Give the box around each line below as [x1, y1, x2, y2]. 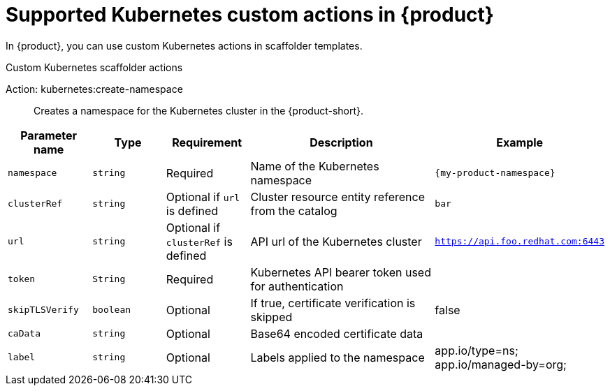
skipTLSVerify [8, 304, 79, 316]
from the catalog [250, 203, 337, 218]
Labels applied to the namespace [250, 350, 425, 364]
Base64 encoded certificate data [250, 326, 423, 341]
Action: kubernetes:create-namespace [6, 82, 183, 95]
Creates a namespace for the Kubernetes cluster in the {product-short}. [34, 104, 364, 117]
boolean [92, 304, 131, 316]
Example [496, 135, 544, 149]
